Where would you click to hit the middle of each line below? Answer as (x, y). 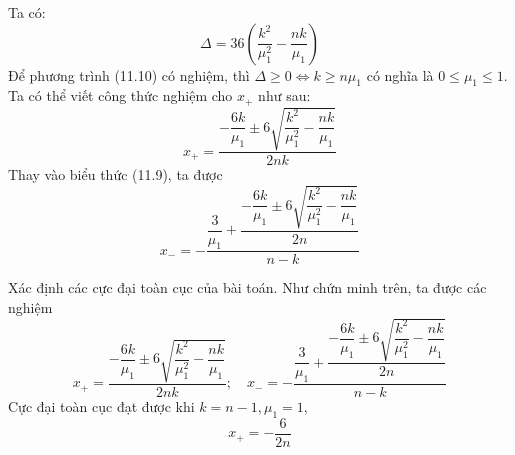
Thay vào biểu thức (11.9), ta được (115, 174)
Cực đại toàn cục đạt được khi (101, 406)
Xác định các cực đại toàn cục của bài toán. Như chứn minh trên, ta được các (247, 287)
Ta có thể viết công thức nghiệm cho (120, 95)
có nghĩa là (400, 74)
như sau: (284, 95)
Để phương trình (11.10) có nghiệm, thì (129, 74)
